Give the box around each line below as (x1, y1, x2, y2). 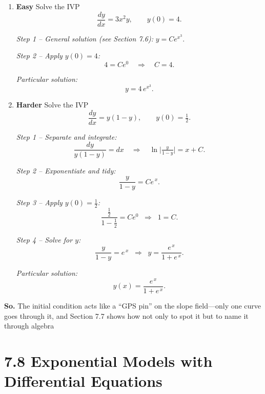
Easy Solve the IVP (16, 1, 80, 11)
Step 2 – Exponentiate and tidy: (16, 165, 116, 176)
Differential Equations (4, 370, 162, 391)
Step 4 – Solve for (16, 234, 73, 245)
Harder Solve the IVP (16, 99, 89, 110)
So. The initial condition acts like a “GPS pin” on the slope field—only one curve (4, 300, 261, 311)
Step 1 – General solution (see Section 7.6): (16, 33, 154, 43)
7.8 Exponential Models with (4, 350, 213, 371)
